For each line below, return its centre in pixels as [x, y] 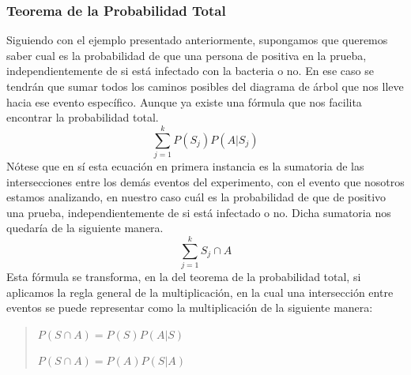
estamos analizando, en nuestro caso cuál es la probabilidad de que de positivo [196, 197]
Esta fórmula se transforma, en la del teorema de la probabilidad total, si [184, 276]
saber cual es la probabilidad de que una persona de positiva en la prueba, [187, 55]
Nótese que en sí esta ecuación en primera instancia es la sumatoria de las [185, 165]
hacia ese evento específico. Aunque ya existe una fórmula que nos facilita [184, 101]
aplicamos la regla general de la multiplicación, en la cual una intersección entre [200, 292]
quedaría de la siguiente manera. [85, 228]
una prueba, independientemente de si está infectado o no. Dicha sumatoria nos [199, 212]
